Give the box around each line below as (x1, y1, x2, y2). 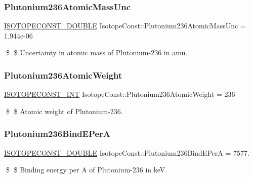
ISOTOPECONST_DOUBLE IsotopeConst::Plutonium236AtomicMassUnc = (4, 20, 246, 31)
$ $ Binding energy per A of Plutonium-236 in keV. (6, 164, 167, 175)
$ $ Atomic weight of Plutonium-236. (6, 105, 123, 116)
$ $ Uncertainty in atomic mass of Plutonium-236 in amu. (6, 47, 188, 58)
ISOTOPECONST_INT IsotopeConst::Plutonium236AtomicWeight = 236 (4, 89, 235, 99)
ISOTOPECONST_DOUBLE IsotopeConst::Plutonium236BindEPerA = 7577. (4, 147, 249, 158)
